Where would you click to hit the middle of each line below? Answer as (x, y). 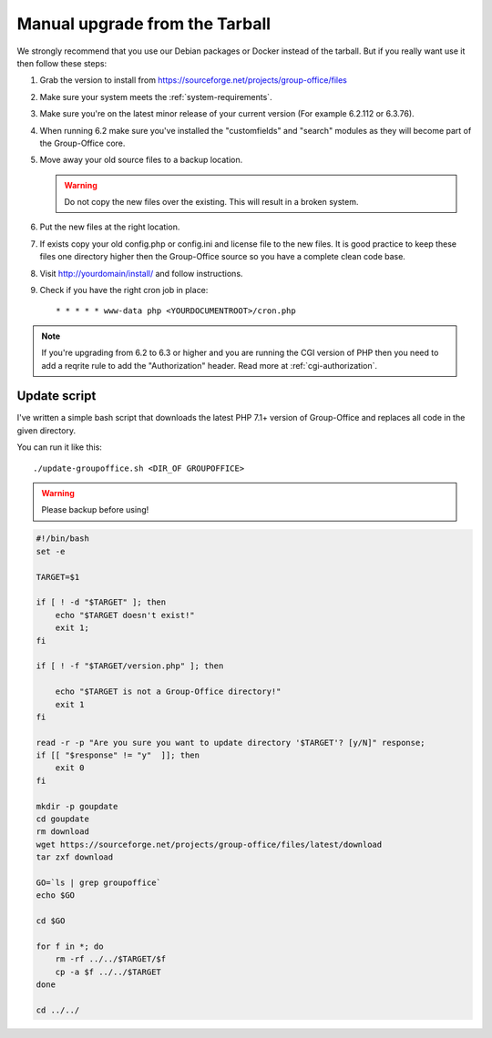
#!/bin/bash (63, 539)
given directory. (46, 430)
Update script (56, 396)
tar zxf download (75, 857)
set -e (51, 551)
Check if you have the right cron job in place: (124, 290)
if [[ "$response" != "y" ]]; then (118, 755)
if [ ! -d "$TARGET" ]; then (101, 602)
